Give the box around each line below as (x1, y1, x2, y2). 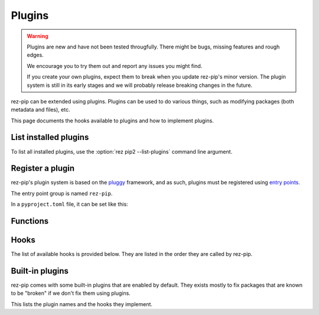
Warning (27, 33, 48, 40)
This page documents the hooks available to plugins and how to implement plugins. (11, 117, 214, 124)
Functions (11, 216, 49, 226)
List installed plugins (11, 132, 89, 142)
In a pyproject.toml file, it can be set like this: (11, 201, 128, 208)
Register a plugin (11, 163, 75, 174)
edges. (27, 51, 44, 59)
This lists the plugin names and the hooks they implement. (11, 300, 153, 307)
